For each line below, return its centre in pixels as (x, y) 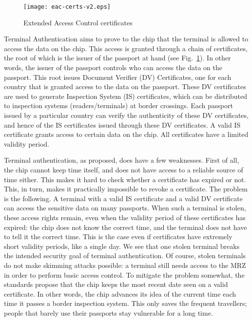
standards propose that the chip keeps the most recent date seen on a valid (116, 284)
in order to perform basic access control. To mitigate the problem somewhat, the (124, 274)
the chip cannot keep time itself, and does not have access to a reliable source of (124, 169)
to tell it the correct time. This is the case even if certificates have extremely (118, 236)
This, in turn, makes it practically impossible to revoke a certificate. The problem (126, 189)
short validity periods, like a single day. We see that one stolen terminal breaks (122, 246)
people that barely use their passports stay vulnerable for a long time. (108, 312)
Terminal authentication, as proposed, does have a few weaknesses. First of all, (122, 160)
